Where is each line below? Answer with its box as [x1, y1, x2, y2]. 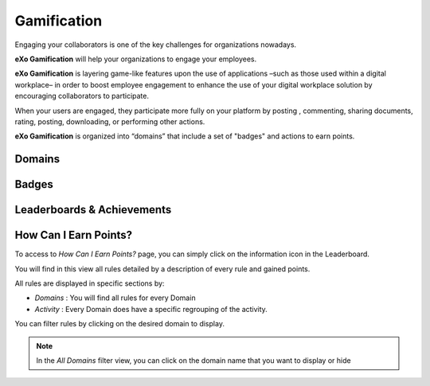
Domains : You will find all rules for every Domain [34, 293, 196, 302]
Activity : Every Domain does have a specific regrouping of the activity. [34, 304, 268, 314]
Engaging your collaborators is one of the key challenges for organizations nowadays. [14, 40, 297, 49]
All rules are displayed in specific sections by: [14, 279, 165, 288]
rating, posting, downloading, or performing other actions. [14, 116, 205, 127]
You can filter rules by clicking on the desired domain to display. [14, 319, 225, 329]
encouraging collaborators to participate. [14, 92, 149, 101]
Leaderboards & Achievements [14, 203, 172, 216]
